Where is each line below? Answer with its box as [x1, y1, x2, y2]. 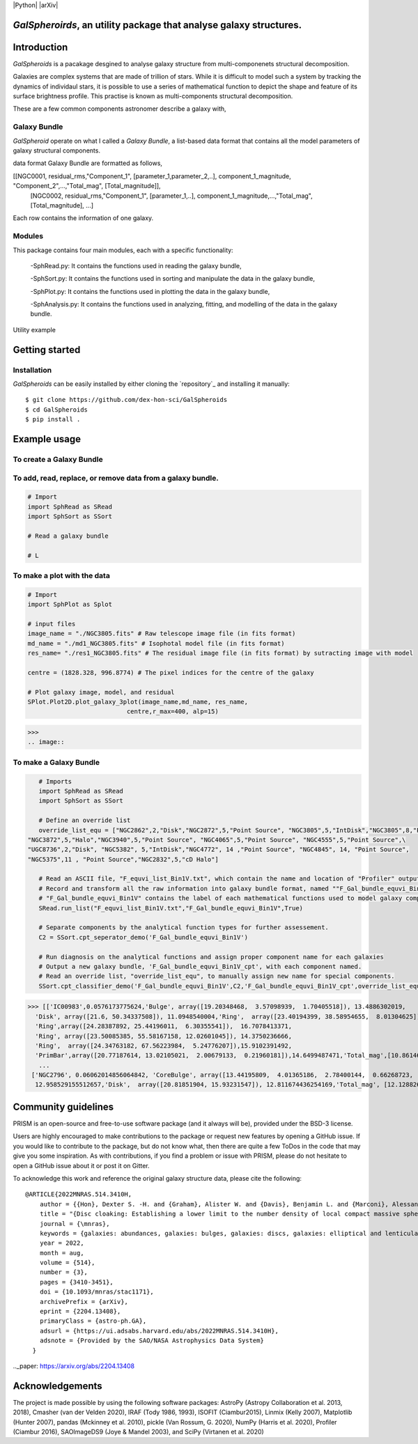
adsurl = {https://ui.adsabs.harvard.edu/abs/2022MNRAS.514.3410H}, [39, 1327, 279, 1335]
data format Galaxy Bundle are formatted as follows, [13, 159, 163, 167]
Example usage [13, 433, 82, 445]
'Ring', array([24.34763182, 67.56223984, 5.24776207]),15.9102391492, [35, 1041, 293, 1050]
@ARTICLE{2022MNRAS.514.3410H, [25, 1190, 132, 1198]
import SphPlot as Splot [27, 600, 113, 609]
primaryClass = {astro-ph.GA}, [39, 1317, 147, 1325]
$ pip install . [25, 415, 81, 424]
